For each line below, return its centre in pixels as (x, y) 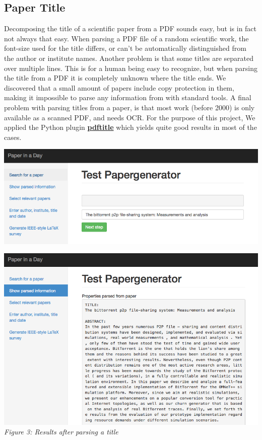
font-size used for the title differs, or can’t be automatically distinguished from (125, 48)
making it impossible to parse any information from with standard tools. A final (128, 97)
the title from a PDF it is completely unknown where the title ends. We (115, 78)
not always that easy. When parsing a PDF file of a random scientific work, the (126, 38)
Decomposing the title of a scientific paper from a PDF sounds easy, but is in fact (130, 28)
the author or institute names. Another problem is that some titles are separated (129, 58)
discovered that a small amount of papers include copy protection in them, (119, 87)
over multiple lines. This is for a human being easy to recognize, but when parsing (131, 68)
